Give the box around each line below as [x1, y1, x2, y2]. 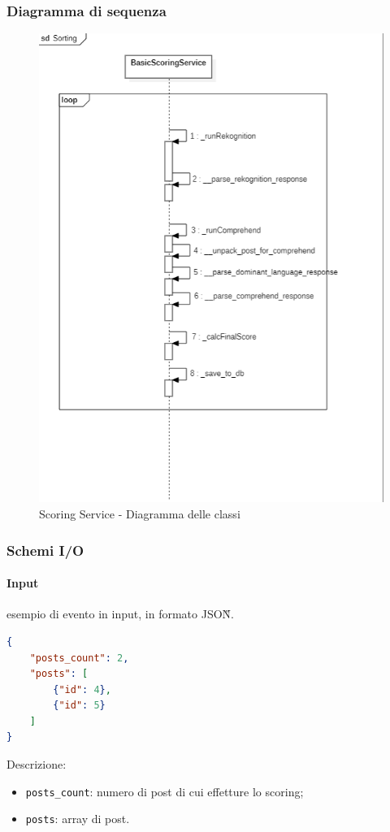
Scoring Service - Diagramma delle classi [39, 505, 240, 522]
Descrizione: [6, 756, 67, 773]
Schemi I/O [6, 539, 84, 560]
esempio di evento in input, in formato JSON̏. [6, 605, 234, 622]
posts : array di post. [25, 810, 130, 827]
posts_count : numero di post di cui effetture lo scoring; [25, 782, 304, 799]
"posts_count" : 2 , [29, 652, 129, 664]
